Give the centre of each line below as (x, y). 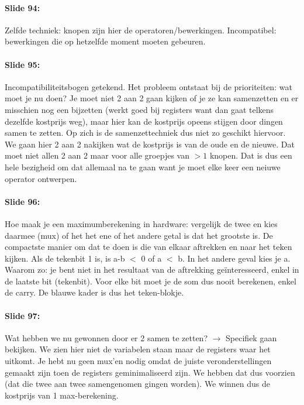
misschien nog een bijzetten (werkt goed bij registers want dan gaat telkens (139, 109)
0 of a (151, 258)
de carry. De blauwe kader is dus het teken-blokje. (94, 292)
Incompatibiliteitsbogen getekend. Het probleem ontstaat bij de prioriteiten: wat (148, 86)
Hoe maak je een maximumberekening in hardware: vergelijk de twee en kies (141, 223)
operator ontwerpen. (41, 178)
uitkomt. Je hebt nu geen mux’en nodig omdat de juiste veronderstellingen (138, 361)
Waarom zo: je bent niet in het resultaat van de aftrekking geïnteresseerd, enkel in (152, 270)
